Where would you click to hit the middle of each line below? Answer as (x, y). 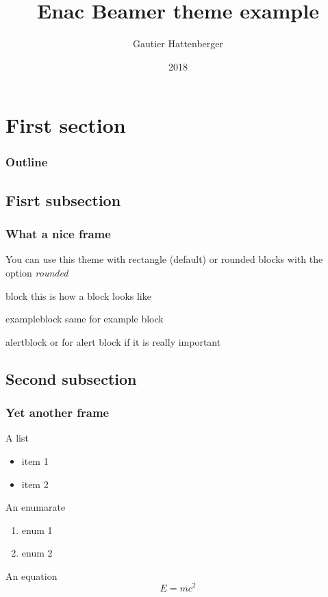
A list (17, 438)
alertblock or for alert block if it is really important (113, 341)
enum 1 (37, 530)
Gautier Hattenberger (178, 43)
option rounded (37, 272)
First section (66, 125)
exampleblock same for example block (85, 319)
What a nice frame (58, 234)
